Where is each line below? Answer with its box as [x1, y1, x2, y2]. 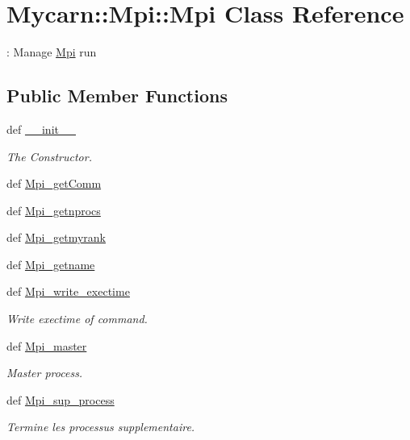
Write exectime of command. [6, 310, 148, 327]
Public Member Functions [6, 83, 228, 108]
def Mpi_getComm [6, 175, 102, 192]
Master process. [6, 364, 83, 381]
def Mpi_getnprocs [6, 201, 101, 218]
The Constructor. [6, 147, 92, 164]
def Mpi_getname [6, 255, 95, 272]
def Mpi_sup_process [6, 391, 115, 408]
